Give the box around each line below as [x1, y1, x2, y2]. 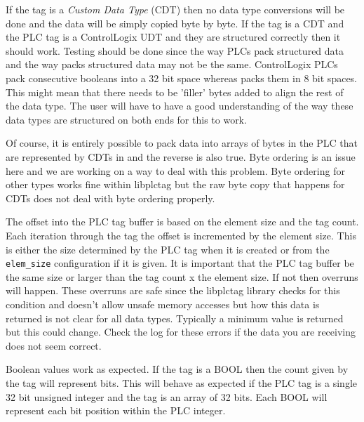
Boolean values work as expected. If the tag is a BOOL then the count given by [6, 362, 349, 376]
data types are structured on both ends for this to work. [6, 112, 247, 126]
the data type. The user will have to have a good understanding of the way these [6, 98, 353, 113]
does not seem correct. [6, 338, 102, 352]
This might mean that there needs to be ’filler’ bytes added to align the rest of [6, 84, 344, 99]
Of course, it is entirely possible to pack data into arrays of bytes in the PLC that [6, 136, 358, 150]
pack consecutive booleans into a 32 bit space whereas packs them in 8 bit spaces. [6, 70, 358, 85]
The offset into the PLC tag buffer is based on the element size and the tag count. [6, 214, 359, 229]
